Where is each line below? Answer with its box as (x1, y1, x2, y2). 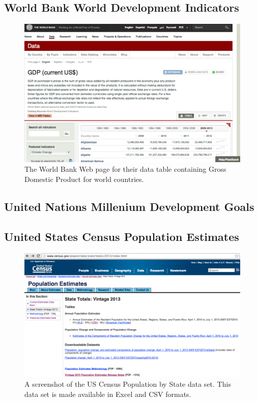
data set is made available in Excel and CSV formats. (24, 389, 191, 399)
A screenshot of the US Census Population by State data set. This (24, 379, 231, 389)
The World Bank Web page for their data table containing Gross (24, 164, 226, 174)
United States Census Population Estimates (4, 228, 239, 244)
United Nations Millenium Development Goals (4, 199, 254, 214)
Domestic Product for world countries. (24, 174, 144, 184)
